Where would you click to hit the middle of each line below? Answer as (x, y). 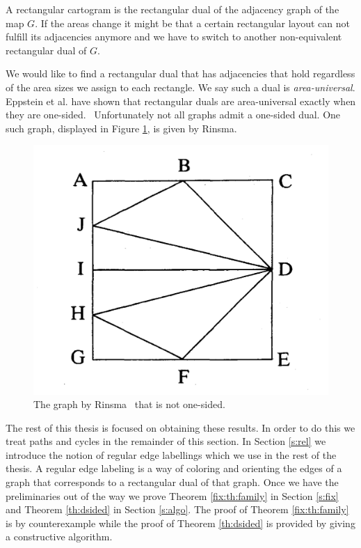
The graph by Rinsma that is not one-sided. (129, 404)
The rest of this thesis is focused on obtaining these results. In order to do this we (180, 427)
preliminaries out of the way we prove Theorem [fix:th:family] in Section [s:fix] (172, 495)
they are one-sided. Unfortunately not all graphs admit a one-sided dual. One (173, 115)
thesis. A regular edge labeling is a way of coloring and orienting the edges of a (174, 468)
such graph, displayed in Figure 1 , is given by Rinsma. (121, 128)
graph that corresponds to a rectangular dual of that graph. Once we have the (172, 482)
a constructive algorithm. (59, 537)
